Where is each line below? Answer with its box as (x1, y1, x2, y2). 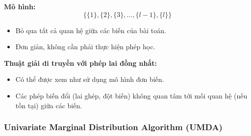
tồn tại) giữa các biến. (15, 100, 82, 110)
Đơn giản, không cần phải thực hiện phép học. (15, 41, 155, 52)
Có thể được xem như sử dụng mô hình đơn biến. (15, 74, 164, 84)
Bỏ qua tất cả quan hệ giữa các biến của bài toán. (15, 25, 166, 35)
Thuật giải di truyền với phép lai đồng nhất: (4, 58, 157, 68)
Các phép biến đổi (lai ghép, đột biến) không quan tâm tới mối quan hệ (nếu (15, 90, 248, 100)
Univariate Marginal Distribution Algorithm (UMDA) (4, 121, 223, 133)
